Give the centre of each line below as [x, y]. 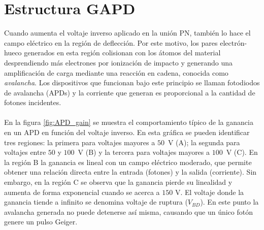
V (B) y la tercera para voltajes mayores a [144, 152]
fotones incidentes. [33, 102]
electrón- [234, 42]
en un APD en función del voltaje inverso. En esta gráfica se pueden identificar [127, 132]
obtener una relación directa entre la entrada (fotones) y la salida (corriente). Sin [130, 172]
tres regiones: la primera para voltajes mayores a [80, 142]
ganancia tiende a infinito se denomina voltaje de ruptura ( [96, 202]
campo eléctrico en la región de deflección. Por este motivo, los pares [111, 42]
